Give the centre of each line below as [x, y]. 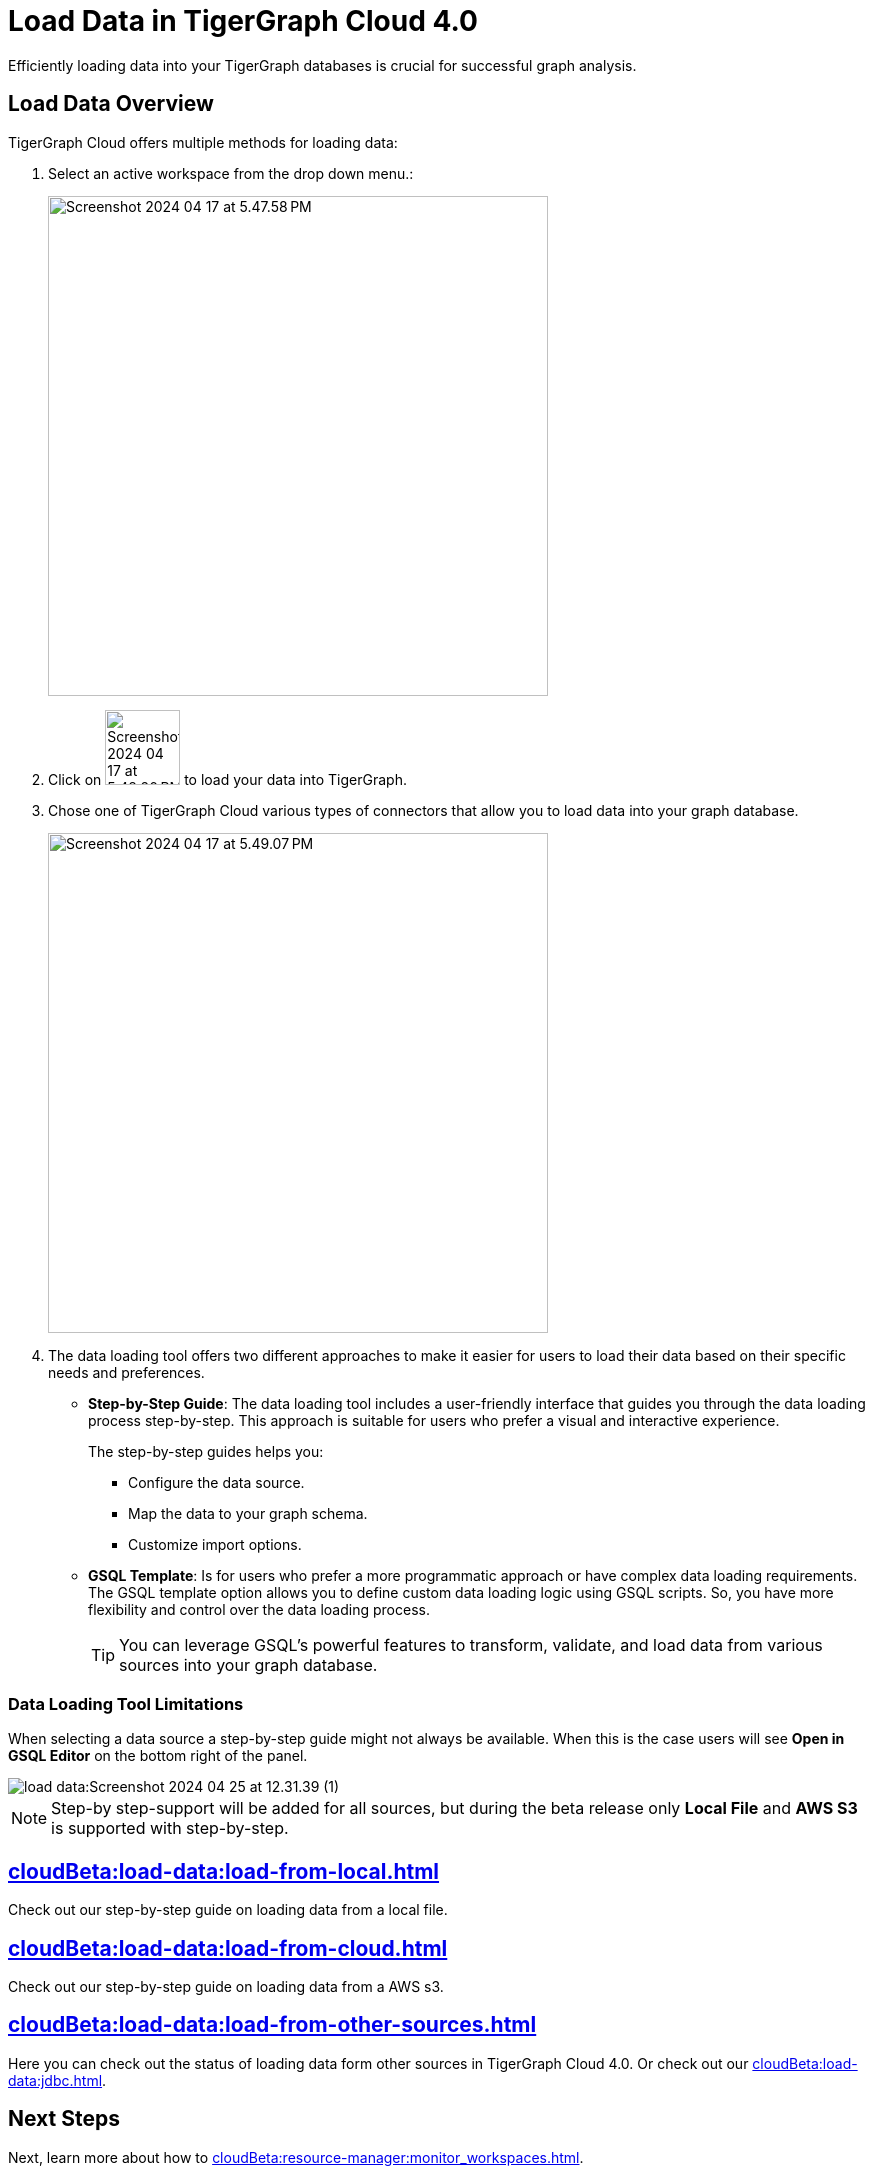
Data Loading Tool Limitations [126, 1703]
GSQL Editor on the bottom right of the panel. [158, 1756]
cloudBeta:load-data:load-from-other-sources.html [272, 2025]
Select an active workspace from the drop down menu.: [231, 173]
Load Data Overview [111, 104]
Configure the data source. [216, 1482]
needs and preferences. [126, 1372]
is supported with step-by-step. [170, 1828]
